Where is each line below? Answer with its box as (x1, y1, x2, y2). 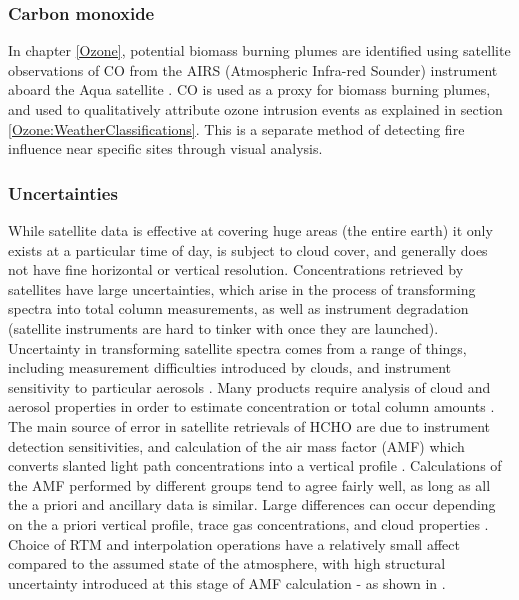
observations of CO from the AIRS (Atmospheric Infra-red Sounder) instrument (8, 59, 498, 80)
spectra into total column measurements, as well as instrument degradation (8, 298, 469, 319)
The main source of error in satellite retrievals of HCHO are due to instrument (8, 415, 491, 436)
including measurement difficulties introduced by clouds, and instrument (8, 357, 452, 378)
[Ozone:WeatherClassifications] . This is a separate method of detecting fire (8, 118, 465, 139)
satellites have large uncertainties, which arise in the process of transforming (8, 278, 476, 299)
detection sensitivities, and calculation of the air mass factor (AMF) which (8, 435, 465, 456)
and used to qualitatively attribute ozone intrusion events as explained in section (8, 99, 503, 119)
